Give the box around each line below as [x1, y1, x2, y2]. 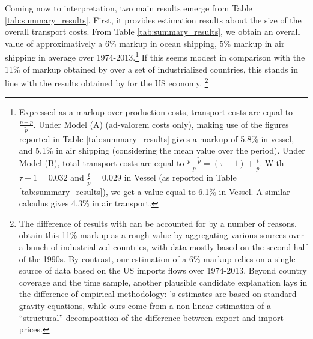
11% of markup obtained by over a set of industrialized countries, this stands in [5, 62, 298, 75]
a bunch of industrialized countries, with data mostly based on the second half [19, 241, 308, 253]
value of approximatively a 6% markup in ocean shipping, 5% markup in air [5, 37, 285, 49]
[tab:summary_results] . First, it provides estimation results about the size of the [5, 13, 302, 26]
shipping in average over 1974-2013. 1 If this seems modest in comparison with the [5, 49, 305, 64]
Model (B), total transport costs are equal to [19, 156, 184, 169]
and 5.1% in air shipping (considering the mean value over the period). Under [19, 144, 305, 157]
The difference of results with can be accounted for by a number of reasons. [19, 217, 297, 229]
